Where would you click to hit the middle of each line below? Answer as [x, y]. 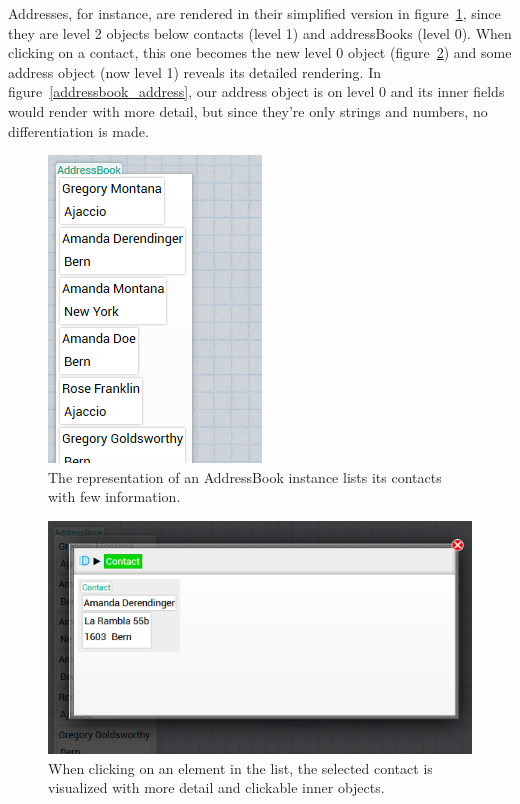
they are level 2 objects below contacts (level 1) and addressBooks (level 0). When [260, 32]
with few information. [114, 496]
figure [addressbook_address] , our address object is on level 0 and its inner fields [256, 91]
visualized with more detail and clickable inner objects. [216, 787]
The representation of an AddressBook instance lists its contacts [245, 476]
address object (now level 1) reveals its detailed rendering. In [195, 71]
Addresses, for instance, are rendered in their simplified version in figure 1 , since [254, 13]
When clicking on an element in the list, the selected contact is [240, 767]
